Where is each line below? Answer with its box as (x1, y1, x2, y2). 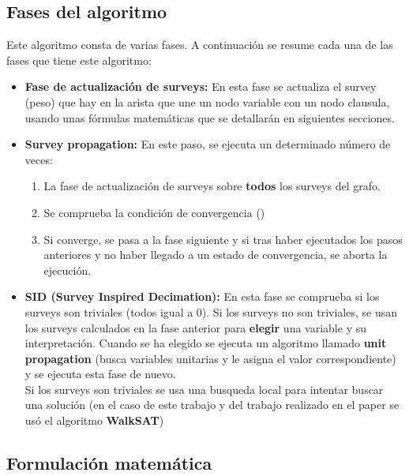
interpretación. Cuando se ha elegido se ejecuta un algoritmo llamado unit (24, 335, 387, 351)
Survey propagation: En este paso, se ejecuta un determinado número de (24, 136, 391, 152)
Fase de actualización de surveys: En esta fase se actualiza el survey (24, 78, 377, 95)
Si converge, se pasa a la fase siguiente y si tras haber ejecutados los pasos (43, 231, 403, 247)
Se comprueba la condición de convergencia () (43, 204, 265, 220)
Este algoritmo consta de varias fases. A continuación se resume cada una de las (6, 36, 393, 53)
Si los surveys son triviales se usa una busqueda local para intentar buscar (24, 380, 384, 397)
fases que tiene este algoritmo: (6, 51, 152, 68)
